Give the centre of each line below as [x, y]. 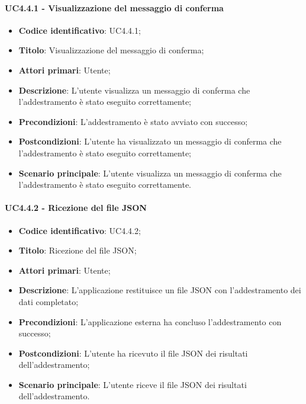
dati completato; [49, 301]
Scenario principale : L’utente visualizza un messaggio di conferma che [150, 173]
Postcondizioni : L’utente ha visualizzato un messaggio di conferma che [150, 141]
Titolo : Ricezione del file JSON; [78, 250]
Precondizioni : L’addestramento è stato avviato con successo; [133, 121]
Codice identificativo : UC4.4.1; [80, 30]
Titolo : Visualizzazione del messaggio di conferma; [111, 50]
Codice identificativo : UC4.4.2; [80, 230]
